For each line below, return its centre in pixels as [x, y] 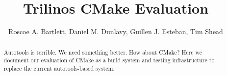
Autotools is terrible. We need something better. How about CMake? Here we [103, 52]
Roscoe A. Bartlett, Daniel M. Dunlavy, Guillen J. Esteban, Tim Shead [116, 31]
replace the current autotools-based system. [59, 68]
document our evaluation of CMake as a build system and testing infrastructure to [109, 60]
